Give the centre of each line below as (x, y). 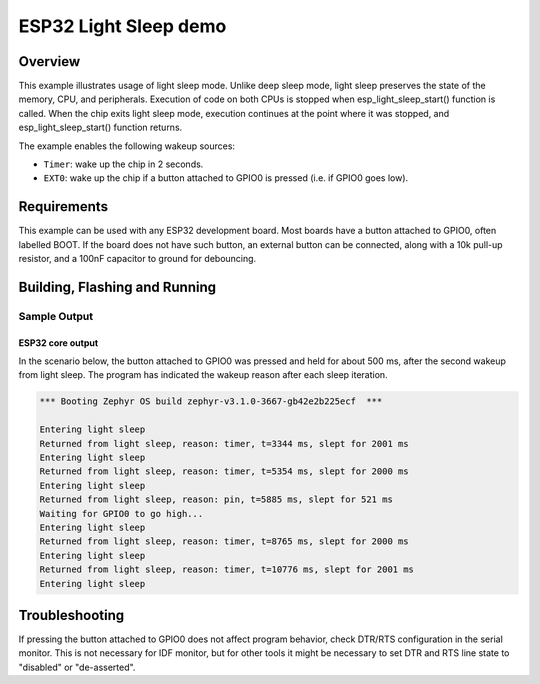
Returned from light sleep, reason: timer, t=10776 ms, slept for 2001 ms (227, 569)
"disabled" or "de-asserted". (77, 667)
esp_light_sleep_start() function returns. (100, 127)
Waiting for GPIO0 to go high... (121, 513)
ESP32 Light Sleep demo (122, 26)
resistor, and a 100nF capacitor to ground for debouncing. (137, 259)
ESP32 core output (58, 342)
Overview (49, 61)
